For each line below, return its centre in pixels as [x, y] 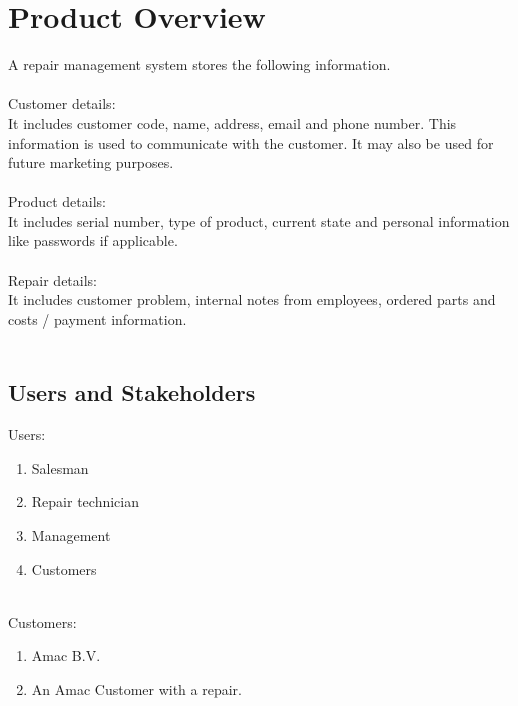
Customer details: [62, 103]
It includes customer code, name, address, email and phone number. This [232, 122]
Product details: [57, 201]
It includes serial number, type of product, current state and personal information [259, 220]
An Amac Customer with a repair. [136, 688]
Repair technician [85, 501]
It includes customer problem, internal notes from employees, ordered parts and [252, 299]
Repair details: [52, 279]
